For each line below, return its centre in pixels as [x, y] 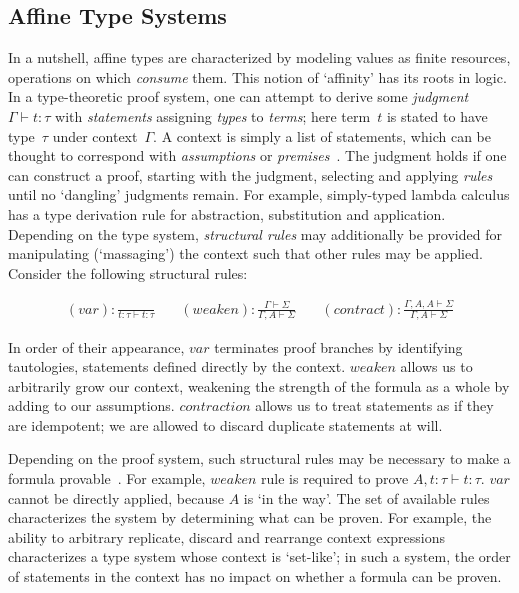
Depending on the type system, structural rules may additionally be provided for [255, 233]
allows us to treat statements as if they [374, 405]
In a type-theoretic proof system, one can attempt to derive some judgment [238, 96]
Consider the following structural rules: [128, 272]
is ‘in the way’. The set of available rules [366, 497]
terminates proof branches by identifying [338, 346]
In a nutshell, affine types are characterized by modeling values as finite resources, [259, 57]
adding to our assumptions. [91, 405]
